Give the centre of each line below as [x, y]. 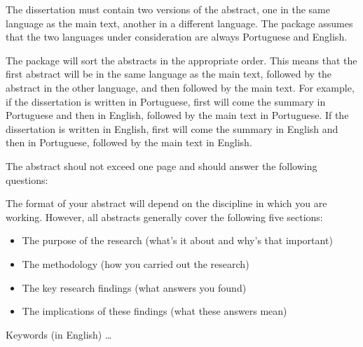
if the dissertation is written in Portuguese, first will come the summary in [166, 101]
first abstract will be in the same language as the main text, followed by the [169, 74]
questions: [27, 179]
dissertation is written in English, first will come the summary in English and [172, 128]
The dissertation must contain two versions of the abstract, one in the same [168, 9]
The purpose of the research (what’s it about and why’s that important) [177, 240]
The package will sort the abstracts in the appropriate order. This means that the [181, 60]
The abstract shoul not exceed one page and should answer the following [162, 165]
